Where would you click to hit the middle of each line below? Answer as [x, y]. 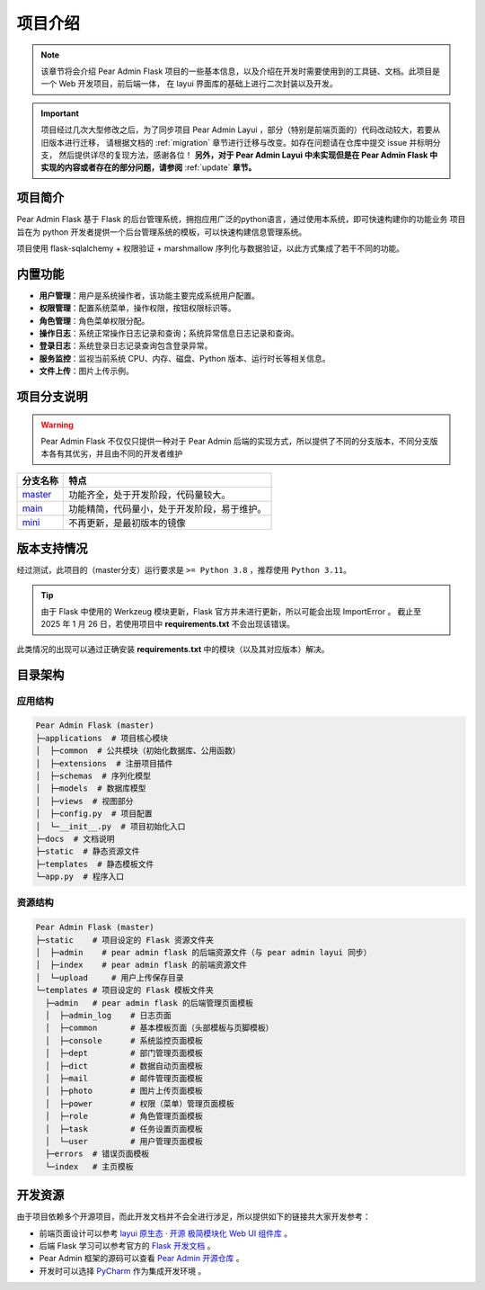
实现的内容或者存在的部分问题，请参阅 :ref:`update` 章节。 [149, 167]
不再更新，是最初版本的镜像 [127, 523]
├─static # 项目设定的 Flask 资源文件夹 [125, 940]
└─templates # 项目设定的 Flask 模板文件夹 [125, 990]
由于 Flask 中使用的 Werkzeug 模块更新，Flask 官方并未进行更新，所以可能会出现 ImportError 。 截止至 [231, 612]
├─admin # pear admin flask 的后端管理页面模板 [149, 1003]
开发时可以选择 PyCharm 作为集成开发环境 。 [123, 1271]
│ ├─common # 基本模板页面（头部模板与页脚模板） [159, 1028]
